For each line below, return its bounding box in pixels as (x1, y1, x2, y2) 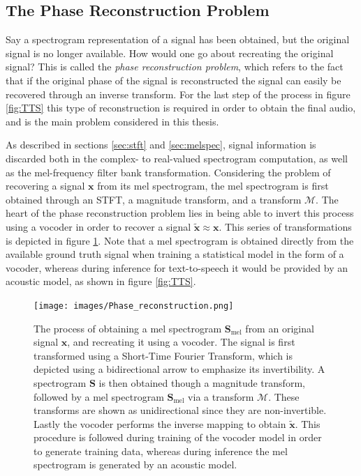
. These (268, 389, 300, 404)
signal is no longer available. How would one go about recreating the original (6, 45, 334, 60)
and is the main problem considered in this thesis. (6, 114, 219, 128)
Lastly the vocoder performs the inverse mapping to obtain (34, 416, 286, 431)
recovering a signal (6, 178, 85, 193)
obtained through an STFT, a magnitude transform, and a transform (6, 192, 302, 206)
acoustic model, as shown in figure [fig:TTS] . (6, 274, 196, 289)
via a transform (188, 389, 254, 404)
